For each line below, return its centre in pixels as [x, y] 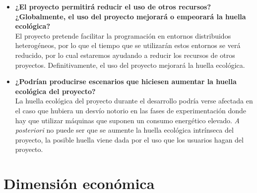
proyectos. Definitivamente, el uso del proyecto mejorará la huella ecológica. [130, 65]
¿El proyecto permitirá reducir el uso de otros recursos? [113, 6]
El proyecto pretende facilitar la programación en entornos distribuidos [123, 35]
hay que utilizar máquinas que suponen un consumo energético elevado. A [127, 120]
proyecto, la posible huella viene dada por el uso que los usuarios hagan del [129, 139]
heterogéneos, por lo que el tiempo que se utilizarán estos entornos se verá [128, 45]
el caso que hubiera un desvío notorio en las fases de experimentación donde [131, 110]
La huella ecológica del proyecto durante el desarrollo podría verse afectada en [134, 101]
